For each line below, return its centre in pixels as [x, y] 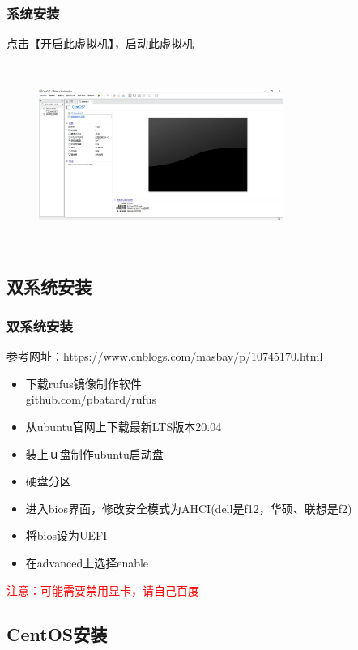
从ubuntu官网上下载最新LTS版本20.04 [124, 426]
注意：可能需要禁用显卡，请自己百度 [103, 590]
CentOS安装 [57, 633]
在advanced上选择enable [87, 562]
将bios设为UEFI [66, 535]
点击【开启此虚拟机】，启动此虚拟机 [100, 43]
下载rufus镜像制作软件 [83, 383]
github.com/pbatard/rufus [91, 399]
